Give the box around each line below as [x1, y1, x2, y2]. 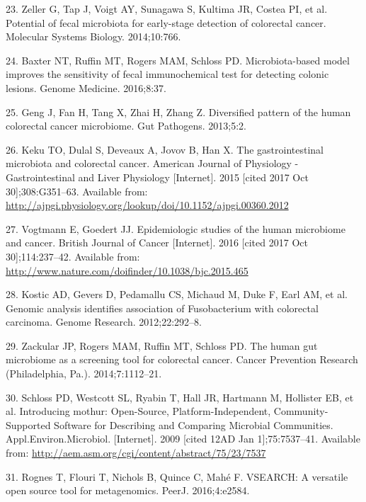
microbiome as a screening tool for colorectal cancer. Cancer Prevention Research [6, 352, 358, 367]
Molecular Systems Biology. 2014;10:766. [6, 29, 181, 44]
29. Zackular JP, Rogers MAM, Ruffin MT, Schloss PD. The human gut [6, 338, 318, 353]
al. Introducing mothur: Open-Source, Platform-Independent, [6, 404, 271, 418]
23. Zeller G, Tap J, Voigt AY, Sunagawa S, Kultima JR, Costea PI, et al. [6, 1, 328, 16]
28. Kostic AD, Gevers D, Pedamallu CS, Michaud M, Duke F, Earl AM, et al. [6, 287, 348, 302]
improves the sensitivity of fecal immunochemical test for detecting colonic [6, 67, 329, 81]
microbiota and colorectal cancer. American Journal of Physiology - [6, 156, 299, 171]
